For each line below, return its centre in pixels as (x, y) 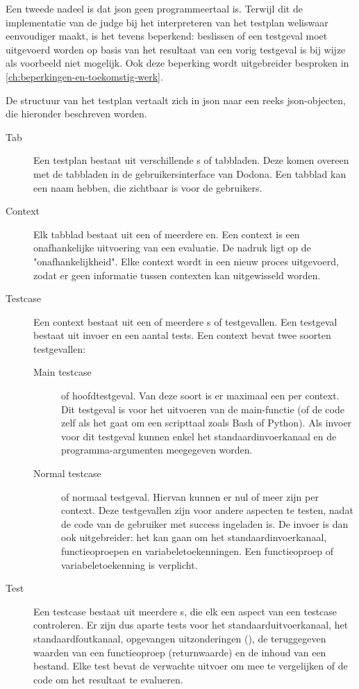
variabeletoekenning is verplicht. (130, 564)
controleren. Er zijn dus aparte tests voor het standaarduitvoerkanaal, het (191, 625)
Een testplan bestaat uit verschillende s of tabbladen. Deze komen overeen (191, 160)
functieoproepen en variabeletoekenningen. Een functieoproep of (197, 551)
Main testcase (62, 372)
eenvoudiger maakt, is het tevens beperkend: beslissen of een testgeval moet (167, 36)
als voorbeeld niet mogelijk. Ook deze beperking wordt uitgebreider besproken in (177, 63)
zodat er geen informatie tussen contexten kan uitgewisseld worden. (177, 275)
